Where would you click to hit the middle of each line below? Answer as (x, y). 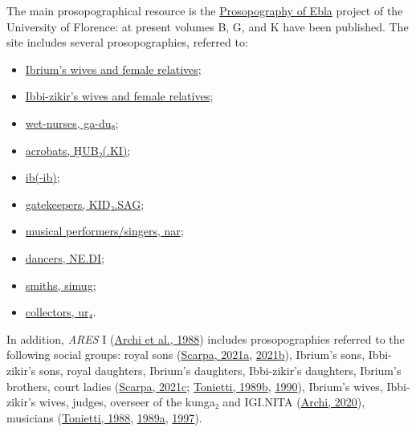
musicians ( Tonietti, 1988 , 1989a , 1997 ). (104, 417)
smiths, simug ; (61, 285)
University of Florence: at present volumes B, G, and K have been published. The (208, 26)
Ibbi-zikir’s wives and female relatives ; (119, 96)
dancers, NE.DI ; (65, 257)
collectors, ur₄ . (61, 312)
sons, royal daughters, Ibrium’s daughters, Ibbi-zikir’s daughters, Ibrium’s (220, 370)
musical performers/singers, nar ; (104, 231)
